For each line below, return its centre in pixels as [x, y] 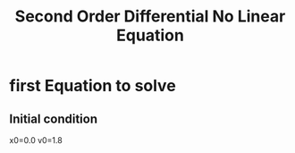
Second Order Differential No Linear [150, 17]
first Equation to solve [93, 86]
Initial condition [54, 119]
